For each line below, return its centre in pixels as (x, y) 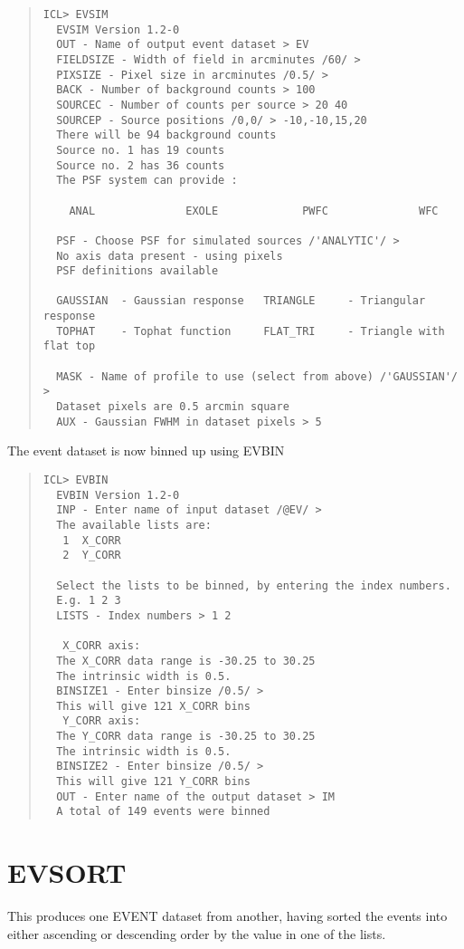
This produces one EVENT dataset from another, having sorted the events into (227, 916)
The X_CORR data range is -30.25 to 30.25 (186, 661)
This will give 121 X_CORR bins (153, 706)
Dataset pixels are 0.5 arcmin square (173, 407)
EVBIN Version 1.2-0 (118, 495)
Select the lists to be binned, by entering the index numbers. (254, 585)
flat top (69, 346)
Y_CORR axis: (102, 721)
